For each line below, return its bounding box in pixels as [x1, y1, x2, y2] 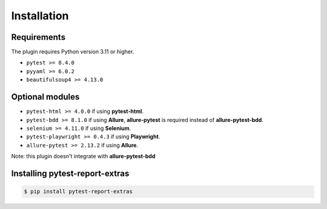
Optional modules [11, 92, 80, 102]
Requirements [11, 32, 66, 42]
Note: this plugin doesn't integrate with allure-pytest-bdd [11, 153, 156, 160]
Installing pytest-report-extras [11, 168, 130, 178]
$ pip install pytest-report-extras [24, 188, 133, 195]
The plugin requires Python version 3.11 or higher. [11, 48, 134, 56]
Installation [11, 9, 69, 22]
